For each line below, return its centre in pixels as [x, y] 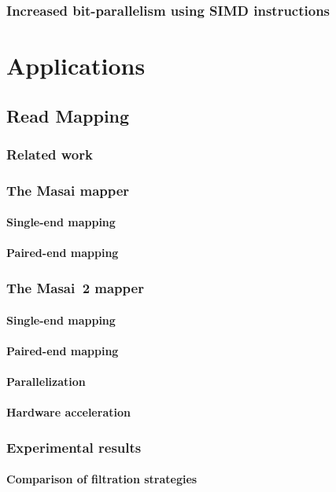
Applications [76, 66]
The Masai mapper [68, 190]
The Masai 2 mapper [75, 287]
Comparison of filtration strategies [102, 479]
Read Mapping [68, 115]
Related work [50, 154]
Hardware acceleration [68, 412]
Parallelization [46, 381]
